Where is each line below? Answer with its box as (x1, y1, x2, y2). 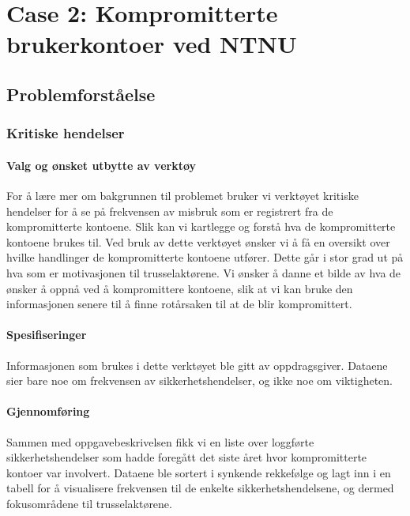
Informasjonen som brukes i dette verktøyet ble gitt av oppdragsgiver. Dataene (6, 356, 388, 373)
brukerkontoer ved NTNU (6, 28, 297, 60)
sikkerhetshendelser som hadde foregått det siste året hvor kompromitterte (6, 449, 367, 465)
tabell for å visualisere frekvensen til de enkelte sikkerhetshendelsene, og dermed (6, 480, 394, 496)
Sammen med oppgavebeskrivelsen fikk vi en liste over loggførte (6, 433, 314, 450)
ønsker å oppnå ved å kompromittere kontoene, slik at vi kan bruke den (6, 280, 353, 296)
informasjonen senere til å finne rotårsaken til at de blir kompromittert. (6, 296, 352, 312)
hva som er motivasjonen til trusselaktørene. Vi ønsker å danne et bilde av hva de (6, 264, 401, 281)
